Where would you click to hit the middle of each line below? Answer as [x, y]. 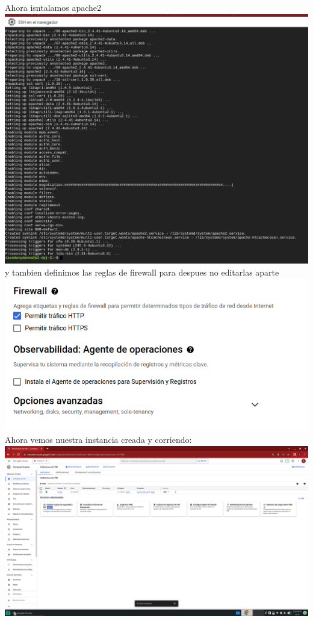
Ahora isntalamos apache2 [53, 7]
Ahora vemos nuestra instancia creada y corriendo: [98, 439]
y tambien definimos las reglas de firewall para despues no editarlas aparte [142, 272]
